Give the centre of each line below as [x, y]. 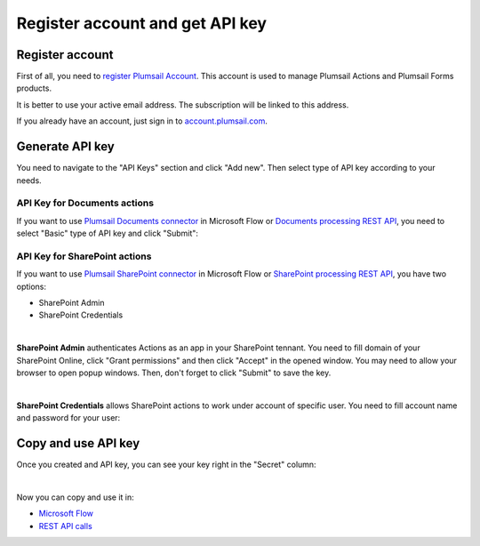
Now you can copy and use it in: [76, 497]
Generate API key [65, 147]
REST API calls [65, 526]
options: [32, 286]
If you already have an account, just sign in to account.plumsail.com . [142, 121]
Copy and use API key [78, 443]
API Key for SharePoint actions [84, 256]
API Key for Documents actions [85, 203]
